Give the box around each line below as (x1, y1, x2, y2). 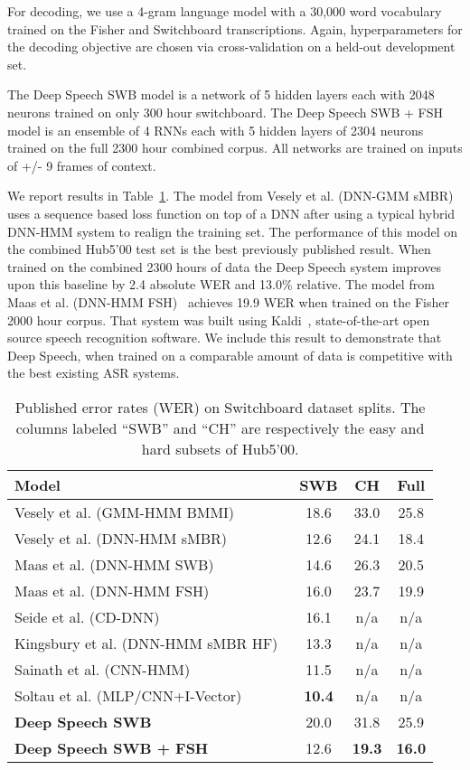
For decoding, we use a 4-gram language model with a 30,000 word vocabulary (7, 2, 442, 20)
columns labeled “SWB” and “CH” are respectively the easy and (15, 417, 425, 438)
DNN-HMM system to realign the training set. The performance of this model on (7, 221, 458, 240)
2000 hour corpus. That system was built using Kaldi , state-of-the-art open (7, 310, 430, 329)
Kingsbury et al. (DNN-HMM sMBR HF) (14, 632, 278, 653)
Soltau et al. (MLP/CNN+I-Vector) (14, 684, 242, 706)
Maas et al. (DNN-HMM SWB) (14, 553, 214, 575)
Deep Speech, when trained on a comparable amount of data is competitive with (7, 345, 453, 364)
